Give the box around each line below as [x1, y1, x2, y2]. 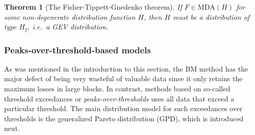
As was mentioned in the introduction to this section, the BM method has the [4, 63, 248, 74]
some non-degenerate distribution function [4, 11, 136, 22]
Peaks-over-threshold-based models [4, 43, 151, 56]
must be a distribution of [173, 11, 250, 22]
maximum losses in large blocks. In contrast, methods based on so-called [4, 83, 231, 94]
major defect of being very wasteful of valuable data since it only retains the [4, 73, 243, 84]
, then [143, 11, 162, 22]
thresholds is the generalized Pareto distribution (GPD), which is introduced [4, 113, 244, 123]
